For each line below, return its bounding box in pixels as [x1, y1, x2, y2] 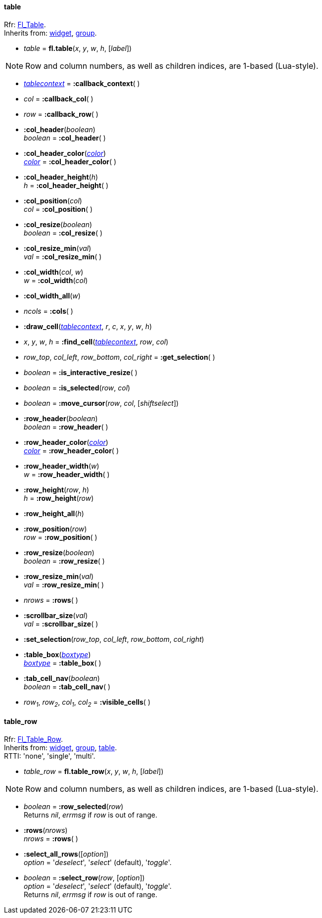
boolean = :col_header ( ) [24, 133, 106, 142]
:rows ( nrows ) [24, 825, 68, 834]
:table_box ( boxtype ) [24, 650, 91, 659]
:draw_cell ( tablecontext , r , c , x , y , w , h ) [24, 322, 152, 331]
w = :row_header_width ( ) [24, 470, 110, 479]
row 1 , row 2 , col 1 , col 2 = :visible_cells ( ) [24, 697, 151, 708]
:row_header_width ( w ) [24, 461, 99, 470]
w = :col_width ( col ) [24, 276, 88, 285]
